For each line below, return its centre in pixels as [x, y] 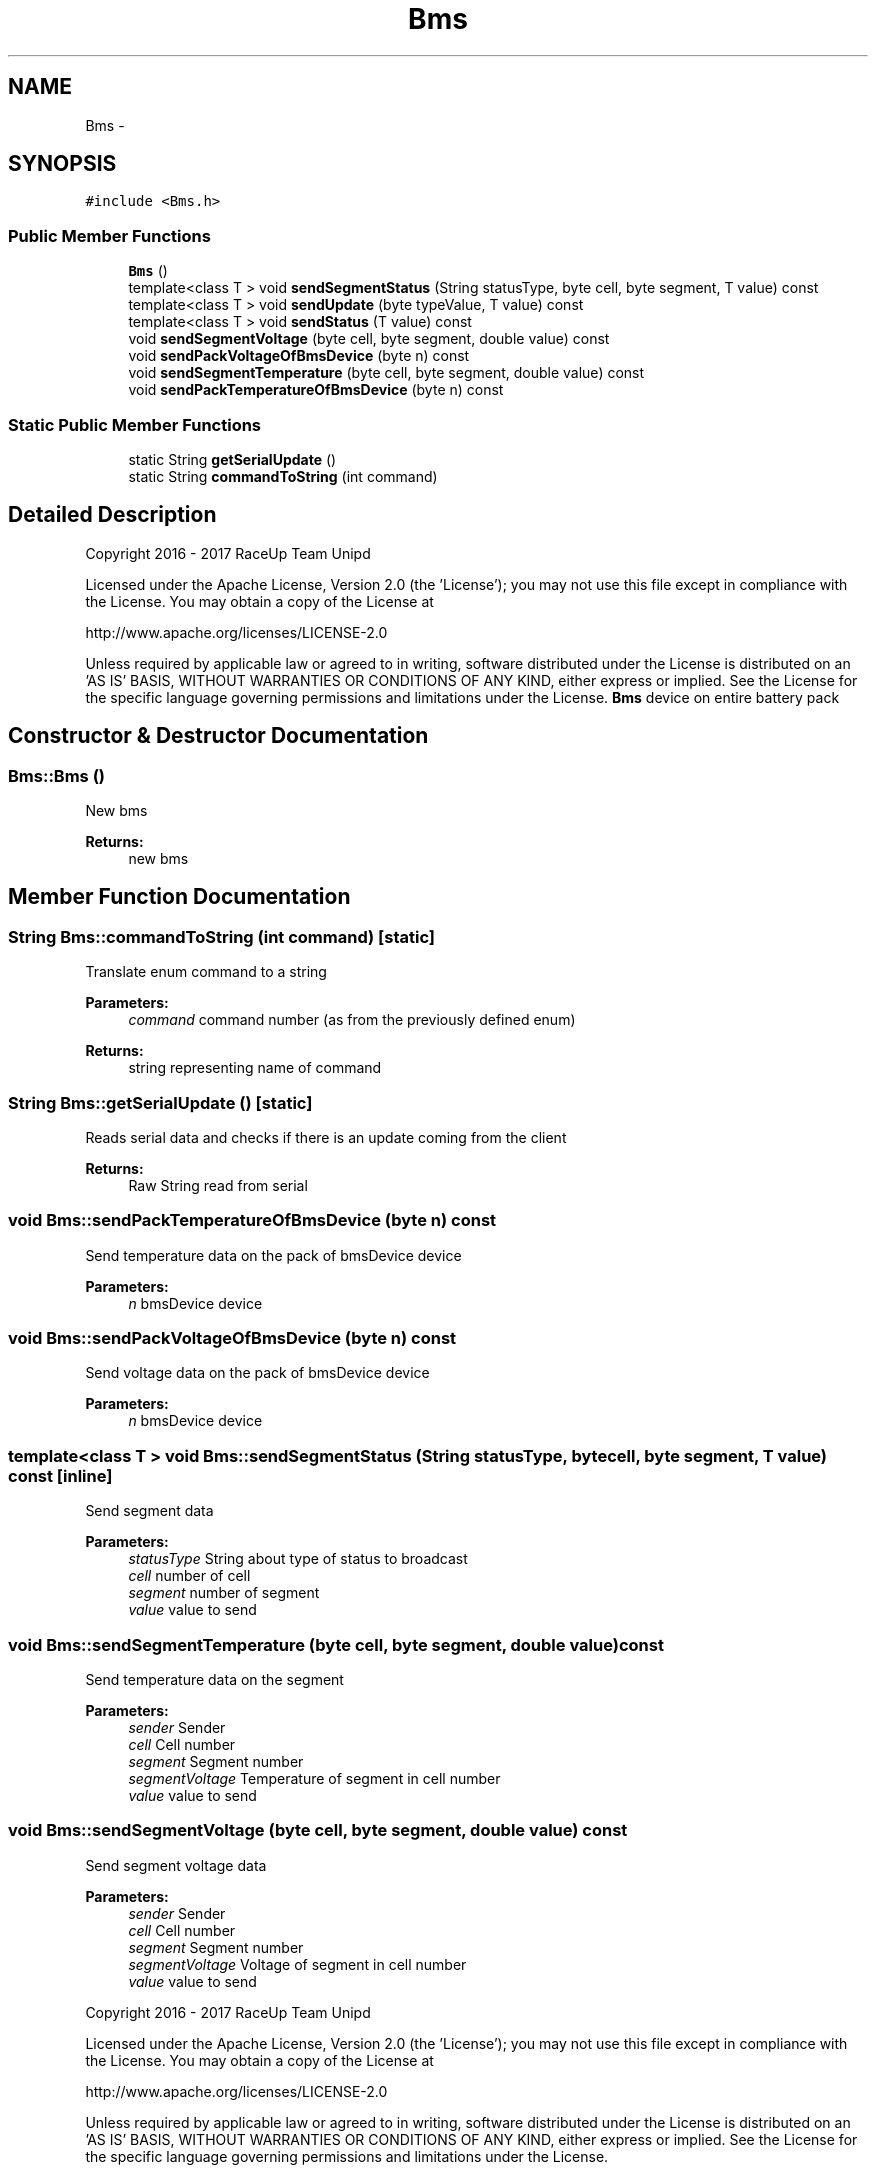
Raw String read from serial [218, 1185]
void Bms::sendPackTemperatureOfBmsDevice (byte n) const [252, 1220]
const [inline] [60, 1475]
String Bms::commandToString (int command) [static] [221, 936]
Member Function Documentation [179, 897]
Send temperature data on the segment [214, 1679]
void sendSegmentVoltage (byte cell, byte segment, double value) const [369, 339]
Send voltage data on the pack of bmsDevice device [257, 1373]
